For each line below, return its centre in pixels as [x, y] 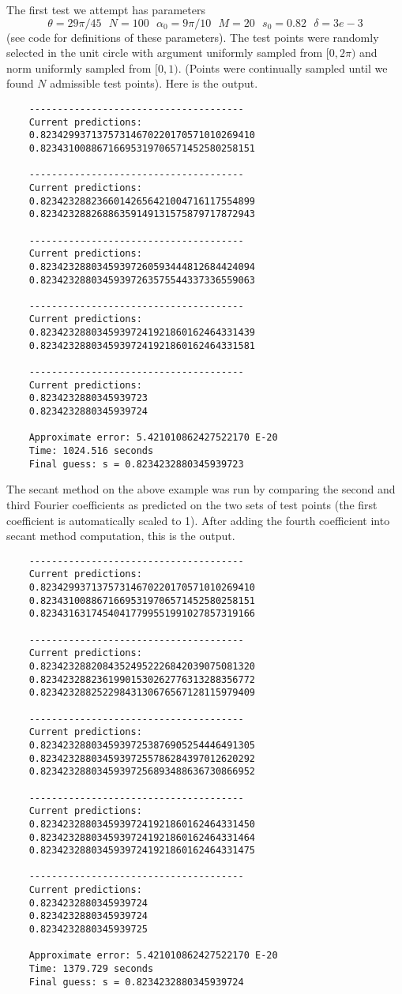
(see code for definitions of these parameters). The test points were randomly [193, 37]
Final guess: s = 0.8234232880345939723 [136, 464]
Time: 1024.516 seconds [91, 451]
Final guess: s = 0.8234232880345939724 [136, 982]
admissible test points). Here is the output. [154, 83]
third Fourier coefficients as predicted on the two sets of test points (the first [192, 504]
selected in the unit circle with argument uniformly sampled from [165, 53]
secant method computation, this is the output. [121, 536]
